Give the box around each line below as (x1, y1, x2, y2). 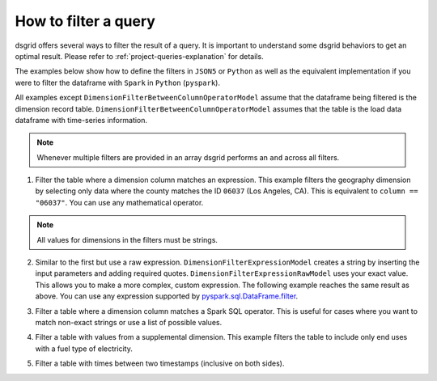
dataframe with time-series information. (15, 115, 148, 125)
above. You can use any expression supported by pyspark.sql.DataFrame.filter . (35, 291, 299, 301)
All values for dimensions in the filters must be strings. (36, 235, 218, 244)
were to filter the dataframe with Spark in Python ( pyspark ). (15, 78, 220, 87)
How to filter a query (15, 12, 155, 30)
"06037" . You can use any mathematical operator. (35, 197, 204, 207)
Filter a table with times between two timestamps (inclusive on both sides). (35, 358, 285, 368)
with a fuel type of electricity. (35, 344, 133, 353)
